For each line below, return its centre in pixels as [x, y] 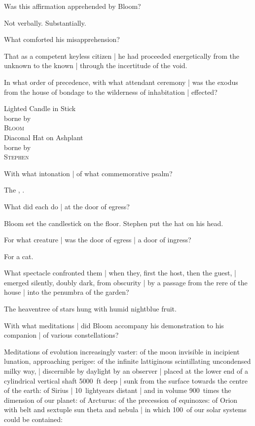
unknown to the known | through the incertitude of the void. [96, 65]
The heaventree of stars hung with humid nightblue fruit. [90, 309]
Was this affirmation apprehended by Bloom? [73, 6]
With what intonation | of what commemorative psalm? [88, 173]
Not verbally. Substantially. [45, 22]
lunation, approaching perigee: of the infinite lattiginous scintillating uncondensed [127, 361]
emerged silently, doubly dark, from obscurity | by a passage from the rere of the [126, 282]
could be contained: [34, 419]
